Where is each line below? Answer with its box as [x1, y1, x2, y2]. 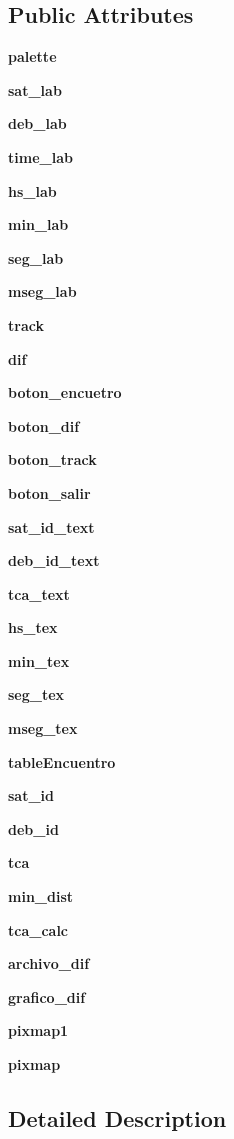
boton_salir [8, 482, 91, 503]
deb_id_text [8, 550, 100, 571]
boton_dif [8, 415, 80, 436]
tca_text [8, 583, 70, 604]
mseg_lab [8, 281, 77, 302]
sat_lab [8, 79, 62, 100]
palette [8, 46, 57, 67]
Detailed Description [8, 1103, 227, 1133]
